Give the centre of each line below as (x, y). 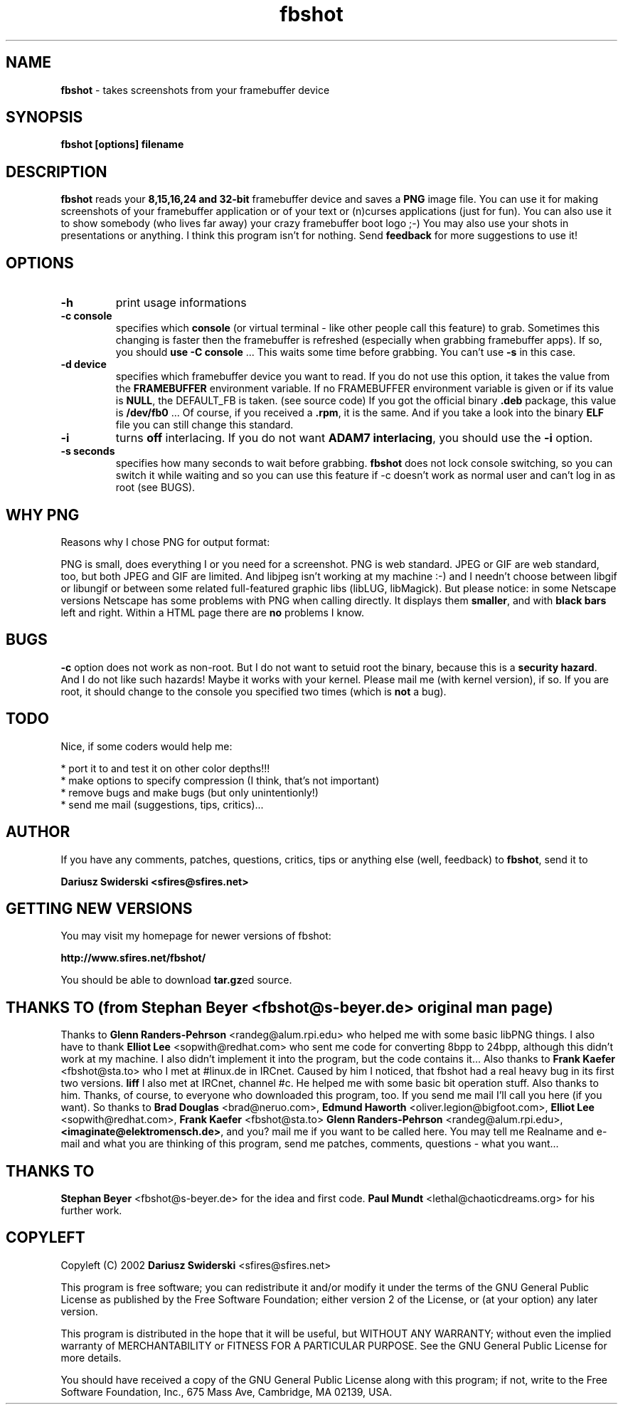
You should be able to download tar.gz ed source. (176, 980)
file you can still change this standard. (204, 425)
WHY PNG (43, 515)
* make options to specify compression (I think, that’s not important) (220, 780)
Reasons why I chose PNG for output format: (165, 542)
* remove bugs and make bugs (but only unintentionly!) (190, 792)
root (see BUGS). (155, 488)
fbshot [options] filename (122, 144)
